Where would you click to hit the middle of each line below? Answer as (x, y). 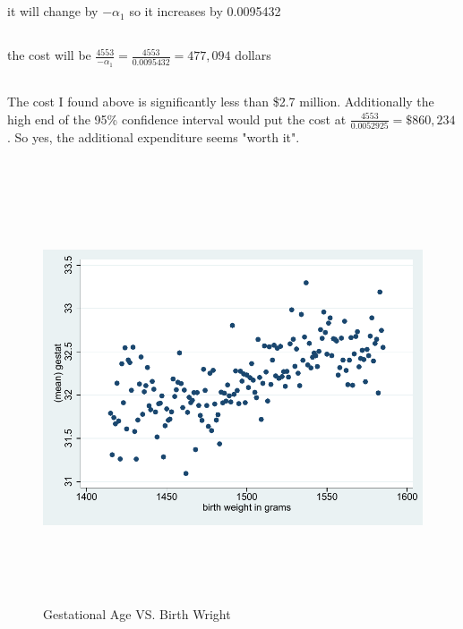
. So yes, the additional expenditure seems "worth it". (154, 136)
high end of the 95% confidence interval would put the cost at (177, 119)
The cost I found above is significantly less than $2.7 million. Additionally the (221, 101)
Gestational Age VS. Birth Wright (137, 614)
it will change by (53, 11)
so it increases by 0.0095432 (205, 11)
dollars (253, 55)
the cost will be (49, 55)
